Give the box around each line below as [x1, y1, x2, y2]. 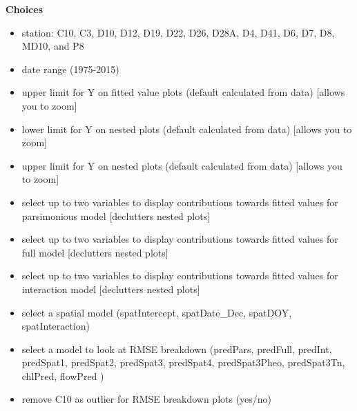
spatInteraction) [21, 319, 90, 333]
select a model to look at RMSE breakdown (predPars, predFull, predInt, [21, 341, 332, 356]
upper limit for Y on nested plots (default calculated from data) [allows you [21, 158, 342, 172]
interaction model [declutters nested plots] [21, 281, 200, 296]
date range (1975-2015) [21, 61, 119, 76]
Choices [6, 2, 43, 16]
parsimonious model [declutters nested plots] [21, 208, 211, 223]
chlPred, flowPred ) [21, 368, 104, 383]
